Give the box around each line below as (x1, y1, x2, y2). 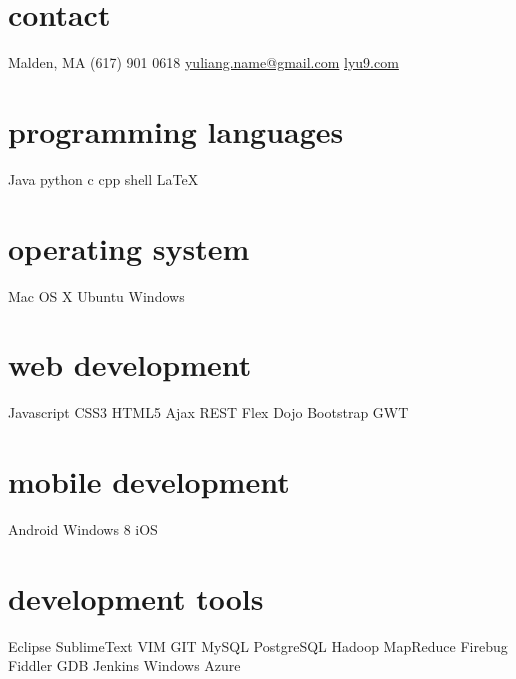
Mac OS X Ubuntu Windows (8, 285, 185, 306)
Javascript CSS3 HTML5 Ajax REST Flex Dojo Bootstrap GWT (8, 402, 409, 423)
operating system (8, 227, 250, 268)
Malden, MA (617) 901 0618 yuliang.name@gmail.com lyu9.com (8, 52, 399, 73)
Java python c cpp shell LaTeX (8, 168, 199, 189)
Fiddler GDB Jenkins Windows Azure (8, 655, 241, 676)
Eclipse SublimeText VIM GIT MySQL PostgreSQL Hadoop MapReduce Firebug (8, 635, 508, 656)
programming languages (8, 110, 344, 151)
